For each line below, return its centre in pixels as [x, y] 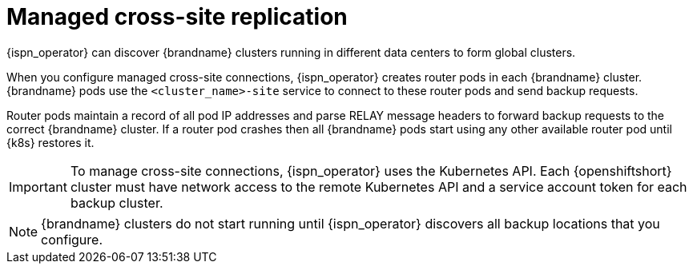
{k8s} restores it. [50, 142]
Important [38, 187]
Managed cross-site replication [177, 17]
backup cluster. [117, 202]
